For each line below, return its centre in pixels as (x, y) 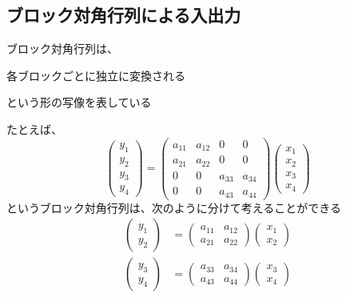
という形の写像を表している (79, 102)
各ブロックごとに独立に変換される (96, 75)
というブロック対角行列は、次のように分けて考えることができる (174, 207)
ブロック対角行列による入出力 (124, 15)
